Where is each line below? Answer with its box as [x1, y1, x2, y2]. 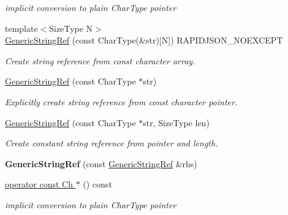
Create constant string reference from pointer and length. [5, 137, 218, 149]
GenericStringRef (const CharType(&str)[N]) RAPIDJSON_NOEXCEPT [5, 34, 283, 47]
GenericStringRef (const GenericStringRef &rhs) [5, 157, 197, 170]
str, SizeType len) [143, 116, 210, 129]
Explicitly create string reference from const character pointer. [5, 95, 238, 108]
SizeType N [49, 21, 93, 34]
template [5, 21, 38, 34]
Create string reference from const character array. [5, 54, 195, 67]
